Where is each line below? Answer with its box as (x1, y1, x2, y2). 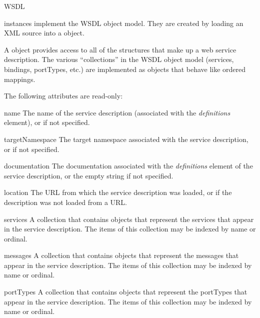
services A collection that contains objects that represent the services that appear (4, 213, 254, 224)
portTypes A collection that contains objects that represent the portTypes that (4, 286, 247, 297)
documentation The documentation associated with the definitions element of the (4, 160, 253, 171)
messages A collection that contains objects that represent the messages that (4, 250, 239, 260)
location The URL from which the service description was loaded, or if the (4, 187, 232, 197)
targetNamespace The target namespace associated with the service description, (4, 133, 248, 144)
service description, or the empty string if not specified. (4, 170, 173, 180)
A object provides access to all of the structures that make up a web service (4, 44, 236, 54)
